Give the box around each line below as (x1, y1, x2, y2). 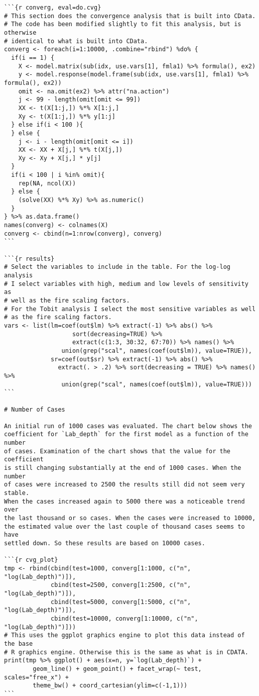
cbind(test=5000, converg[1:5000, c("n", (51, 598, 191, 606)
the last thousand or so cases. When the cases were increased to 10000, (4, 515, 256, 522)
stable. (4, 489, 30, 497)
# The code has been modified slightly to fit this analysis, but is (4, 21, 241, 28)
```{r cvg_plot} (4, 556, 58, 564)
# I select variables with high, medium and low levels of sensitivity (4, 280, 248, 287)
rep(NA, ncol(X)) (18, 179, 76, 187)
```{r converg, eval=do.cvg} (4, 4, 101, 11)
